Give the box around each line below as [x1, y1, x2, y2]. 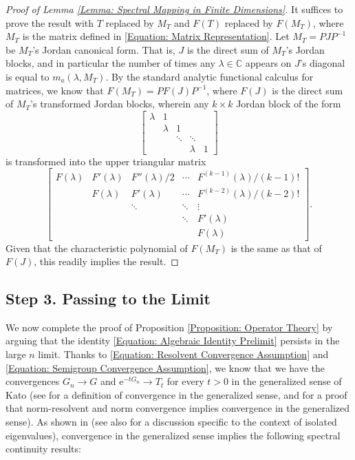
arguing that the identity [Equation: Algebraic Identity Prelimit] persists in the [6, 333, 340, 348]
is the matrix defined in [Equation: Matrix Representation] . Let [22, 29, 290, 43]
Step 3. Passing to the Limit [6, 288, 211, 309]
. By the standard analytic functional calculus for [105, 69, 314, 83]
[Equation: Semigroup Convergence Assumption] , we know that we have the [6, 360, 325, 375]
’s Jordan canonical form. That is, [32, 42, 175, 56]
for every [166, 374, 204, 388]
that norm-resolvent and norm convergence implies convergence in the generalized [6, 401, 350, 415]
